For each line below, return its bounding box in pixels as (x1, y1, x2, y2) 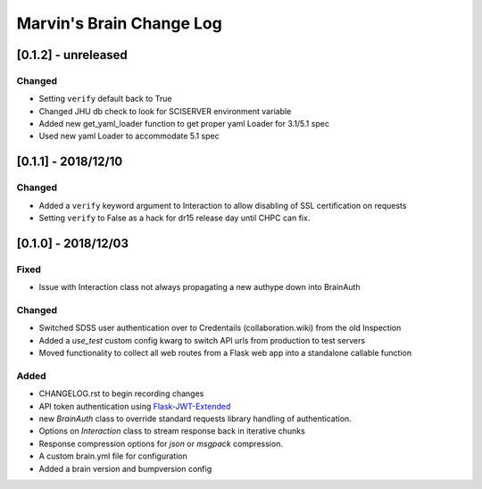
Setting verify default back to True (38, 94, 172, 104)
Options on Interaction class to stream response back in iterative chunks (38, 426, 305, 436)
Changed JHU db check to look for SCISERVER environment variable (38, 105, 292, 116)
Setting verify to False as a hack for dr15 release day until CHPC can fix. (38, 212, 311, 223)
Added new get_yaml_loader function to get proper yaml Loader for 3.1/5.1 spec (38, 119, 330, 129)
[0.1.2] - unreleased (16, 47, 129, 62)
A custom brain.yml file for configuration (38, 451, 187, 461)
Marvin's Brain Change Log (16, 13, 222, 33)
